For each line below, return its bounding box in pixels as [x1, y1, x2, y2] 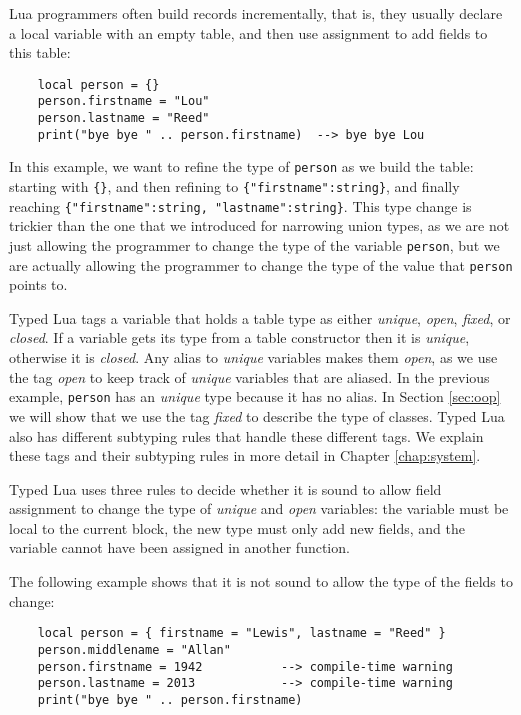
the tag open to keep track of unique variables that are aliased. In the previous [9, 366, 490, 387]
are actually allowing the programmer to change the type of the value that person [9, 254, 513, 275]
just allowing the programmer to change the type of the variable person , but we [9, 234, 500, 255]
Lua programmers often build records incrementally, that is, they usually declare [9, 3, 503, 23]
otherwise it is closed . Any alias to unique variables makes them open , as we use [9, 347, 498, 368]
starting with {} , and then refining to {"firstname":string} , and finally [9, 176, 460, 197]
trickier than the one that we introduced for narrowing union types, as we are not [9, 215, 510, 236]
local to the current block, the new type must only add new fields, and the [9, 517, 466, 538]
